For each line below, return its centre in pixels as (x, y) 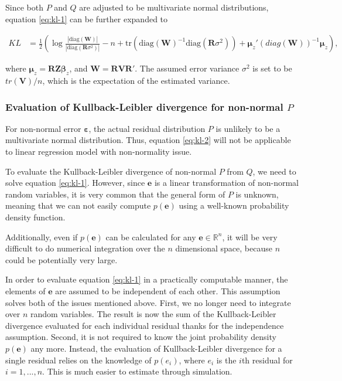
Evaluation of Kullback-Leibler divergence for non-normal (144, 106)
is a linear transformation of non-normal (227, 183)
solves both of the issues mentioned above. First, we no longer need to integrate (148, 302)
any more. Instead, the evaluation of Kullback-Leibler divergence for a (156, 348)
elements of (25, 290)
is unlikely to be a (248, 128)
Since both (24, 7)
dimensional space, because (224, 248)
